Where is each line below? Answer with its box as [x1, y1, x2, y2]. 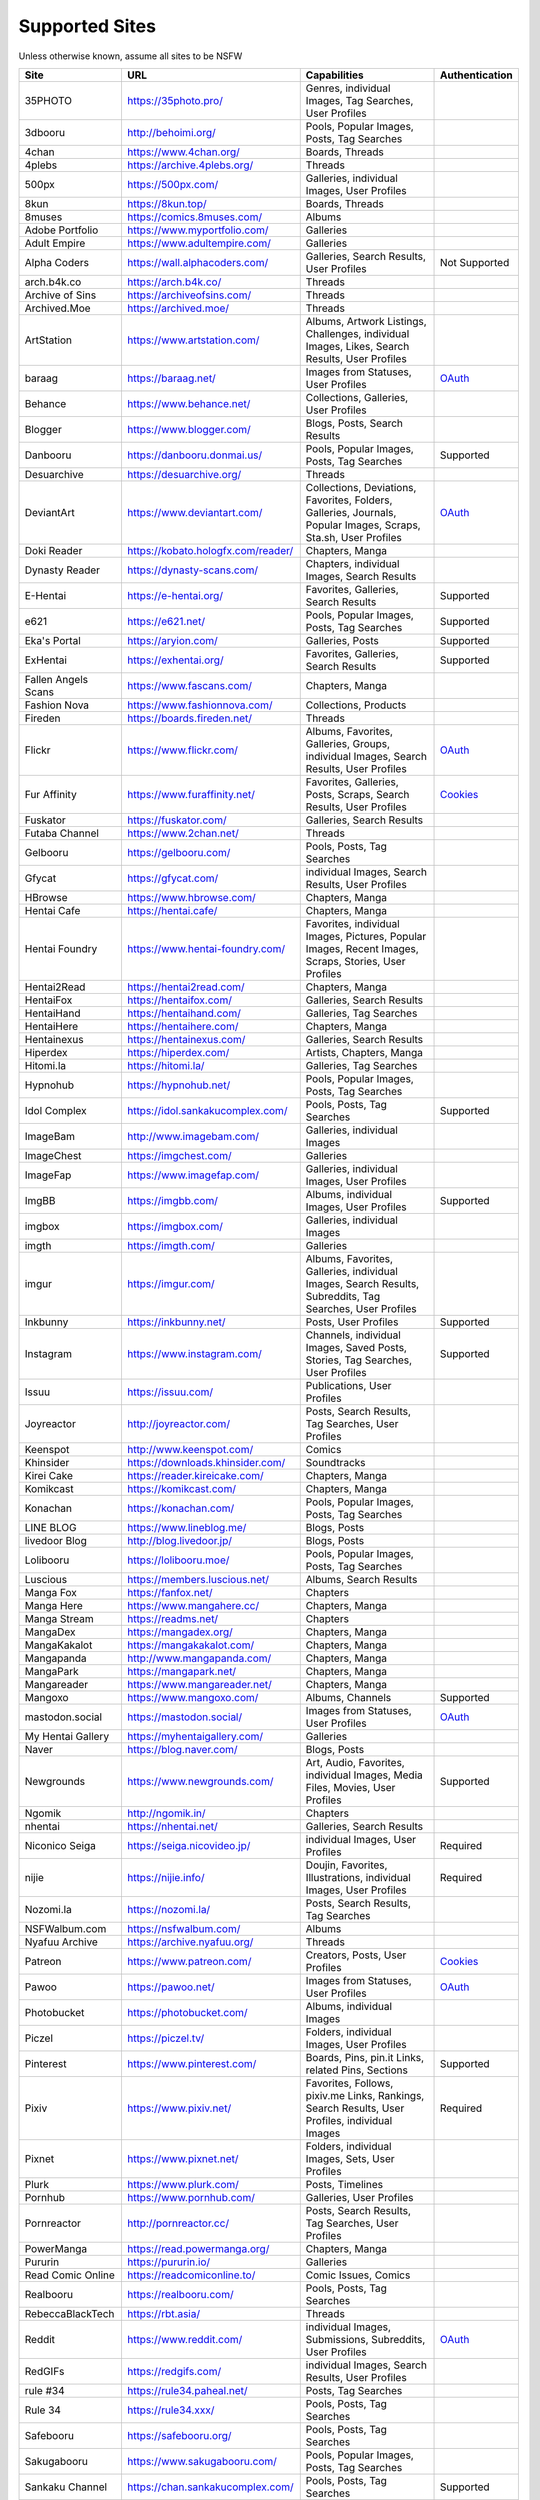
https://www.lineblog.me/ [126, 1520, 247, 1534]
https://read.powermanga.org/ [126, 2241, 270, 2255]
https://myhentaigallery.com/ [126, 1729, 264, 1743]
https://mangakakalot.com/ [126, 1638, 255, 1652]
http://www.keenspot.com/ [126, 1442, 254, 1456]
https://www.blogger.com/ [126, 422, 252, 436]
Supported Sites [18, 15, 157, 37]
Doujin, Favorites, [305, 1858, 388, 1872]
